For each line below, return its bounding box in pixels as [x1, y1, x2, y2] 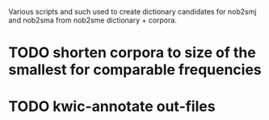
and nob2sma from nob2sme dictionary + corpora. [8, 15, 178, 25]
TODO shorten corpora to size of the [8, 43, 256, 62]
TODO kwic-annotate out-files [8, 97, 216, 116]
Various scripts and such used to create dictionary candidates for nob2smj [8, 7, 257, 16]
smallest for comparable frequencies [8, 60, 263, 79]
